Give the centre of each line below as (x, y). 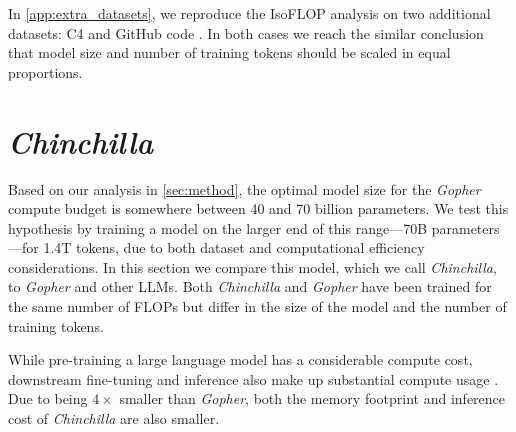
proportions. (45, 71)
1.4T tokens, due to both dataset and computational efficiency (234, 247)
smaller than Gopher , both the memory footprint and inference (312, 398)
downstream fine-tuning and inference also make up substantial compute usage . (253, 378)
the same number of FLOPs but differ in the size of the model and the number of (257, 306)
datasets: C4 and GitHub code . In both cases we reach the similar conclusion (246, 32)
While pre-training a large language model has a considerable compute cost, (240, 359)
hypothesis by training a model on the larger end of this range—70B (218, 227)
